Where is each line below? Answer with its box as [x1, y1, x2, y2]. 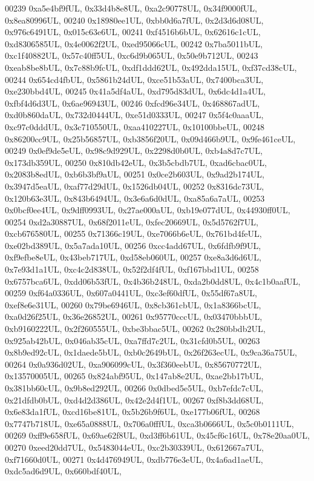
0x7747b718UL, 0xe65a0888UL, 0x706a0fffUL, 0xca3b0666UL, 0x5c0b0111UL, [5, 417, 294, 430]
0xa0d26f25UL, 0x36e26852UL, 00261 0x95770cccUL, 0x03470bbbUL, [5, 310, 263, 323]
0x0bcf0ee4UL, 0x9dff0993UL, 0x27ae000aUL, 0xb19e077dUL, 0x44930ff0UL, [5, 204, 290, 216]
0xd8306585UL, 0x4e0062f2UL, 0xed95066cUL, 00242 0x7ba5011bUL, [5, 37, 263, 50]
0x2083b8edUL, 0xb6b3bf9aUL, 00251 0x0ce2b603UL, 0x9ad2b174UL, [5, 168, 264, 181]
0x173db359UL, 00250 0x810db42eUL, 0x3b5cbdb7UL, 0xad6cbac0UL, [5, 156, 267, 168]
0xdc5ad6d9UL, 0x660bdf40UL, [5, 465, 122, 477]
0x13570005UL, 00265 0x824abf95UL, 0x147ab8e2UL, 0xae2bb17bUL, [5, 370, 264, 382]
